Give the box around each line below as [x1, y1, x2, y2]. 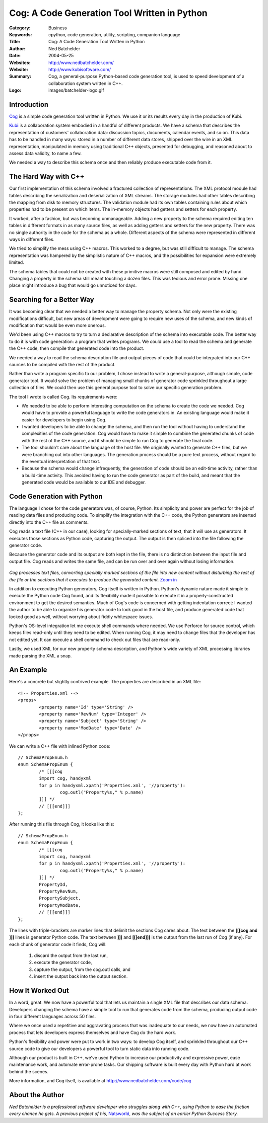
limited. [9, 259, 24, 265]
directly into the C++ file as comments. [9, 519, 89, 525]
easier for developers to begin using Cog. [21, 416, 107, 422]
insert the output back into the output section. [34, 973, 128, 979]
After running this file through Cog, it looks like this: [9, 821, 114, 827]
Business [48, 25, 67, 31]
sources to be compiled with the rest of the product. [9, 361, 116, 367]
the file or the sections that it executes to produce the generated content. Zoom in [9, 576, 177, 582]
